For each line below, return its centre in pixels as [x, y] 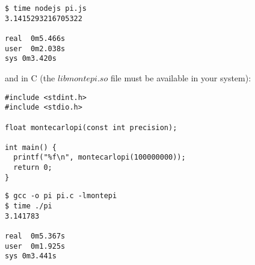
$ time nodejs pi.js [46, 8]
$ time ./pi [29, 206]
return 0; [33, 168]
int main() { [31, 147]
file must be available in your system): [181, 77]
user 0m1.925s [35, 246]
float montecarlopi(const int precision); [91, 127]
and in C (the [30, 77]
